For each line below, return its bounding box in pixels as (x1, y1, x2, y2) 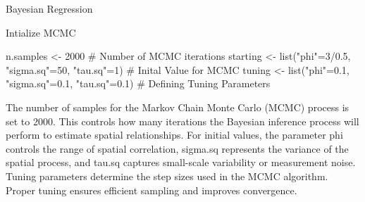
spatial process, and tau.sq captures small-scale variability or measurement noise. (6, 155, 356, 170)
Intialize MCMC (6, 25, 76, 39)
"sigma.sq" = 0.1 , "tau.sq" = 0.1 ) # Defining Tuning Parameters (6, 76, 271, 91)
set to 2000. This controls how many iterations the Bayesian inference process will (6, 113, 359, 128)
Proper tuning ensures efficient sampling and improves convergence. (6, 182, 297, 197)
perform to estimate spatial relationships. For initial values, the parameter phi (6, 127, 343, 142)
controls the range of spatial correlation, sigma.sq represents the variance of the (6, 141, 349, 156)
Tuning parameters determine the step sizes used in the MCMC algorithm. (6, 168, 328, 183)
